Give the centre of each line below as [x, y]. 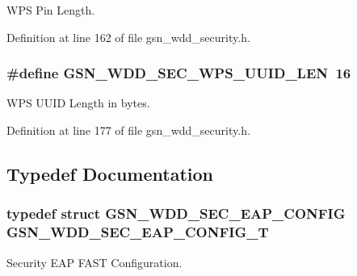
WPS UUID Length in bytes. [78, 103]
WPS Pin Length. [51, 10]
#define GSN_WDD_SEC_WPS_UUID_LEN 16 [179, 73]
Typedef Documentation [110, 173]
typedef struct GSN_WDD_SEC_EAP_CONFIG [176, 213]
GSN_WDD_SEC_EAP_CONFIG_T [138, 232]
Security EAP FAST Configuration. [94, 262]
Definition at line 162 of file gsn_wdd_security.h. [128, 37]
